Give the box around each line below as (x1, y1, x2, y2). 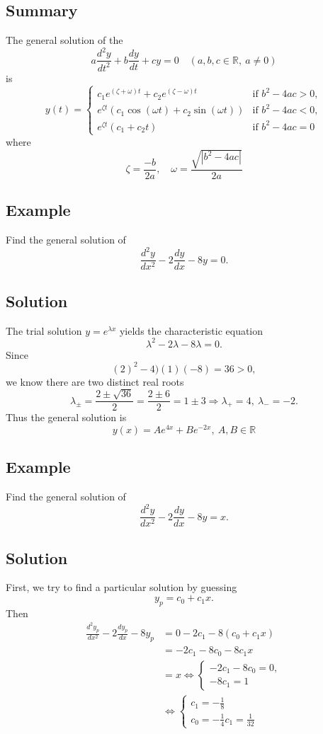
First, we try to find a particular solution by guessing (6, 580, 237, 595)
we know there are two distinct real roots (6, 374, 184, 389)
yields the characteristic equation (119, 323, 263, 338)
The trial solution (6, 323, 82, 338)
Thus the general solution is (6, 410, 127, 425)
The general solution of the (6, 33, 123, 47)
